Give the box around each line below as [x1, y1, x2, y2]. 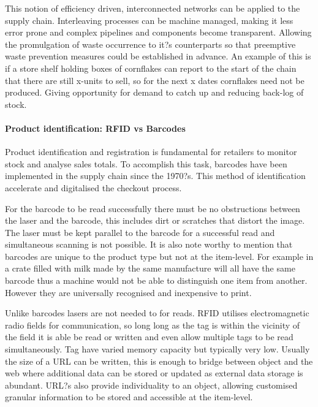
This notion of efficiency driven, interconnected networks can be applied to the [5, 2, 300, 14]
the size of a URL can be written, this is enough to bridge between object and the [5, 354, 313, 367]
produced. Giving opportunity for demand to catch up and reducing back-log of [5, 86, 304, 99]
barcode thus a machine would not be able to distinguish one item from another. [5, 274, 308, 287]
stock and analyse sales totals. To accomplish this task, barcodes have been [5, 157, 287, 170]
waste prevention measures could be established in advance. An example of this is [5, 50, 311, 63]
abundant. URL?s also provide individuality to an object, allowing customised [5, 378, 298, 391]
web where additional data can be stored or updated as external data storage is [5, 367, 303, 379]
